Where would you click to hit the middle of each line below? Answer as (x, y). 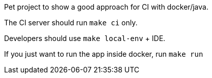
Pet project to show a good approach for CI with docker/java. (106, 7)
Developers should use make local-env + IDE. (85, 38)
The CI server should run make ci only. (71, 23)
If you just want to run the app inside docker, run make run (104, 54)
